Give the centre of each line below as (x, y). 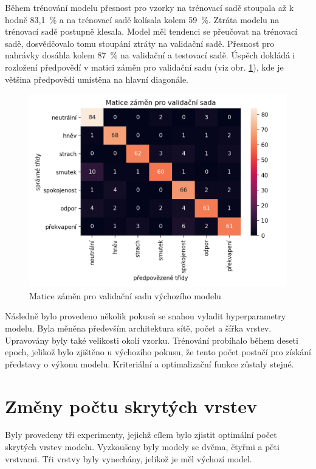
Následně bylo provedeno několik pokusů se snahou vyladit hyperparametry (146, 316)
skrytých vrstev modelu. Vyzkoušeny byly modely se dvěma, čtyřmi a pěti (142, 447)
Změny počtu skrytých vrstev (131, 405)
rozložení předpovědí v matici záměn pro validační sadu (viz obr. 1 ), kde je (144, 67)
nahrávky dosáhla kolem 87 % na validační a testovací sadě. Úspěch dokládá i (150, 55)
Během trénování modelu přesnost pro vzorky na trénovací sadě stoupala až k (149, 7)
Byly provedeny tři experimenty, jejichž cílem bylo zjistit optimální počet (141, 435)
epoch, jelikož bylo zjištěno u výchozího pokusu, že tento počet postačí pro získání (158, 352)
